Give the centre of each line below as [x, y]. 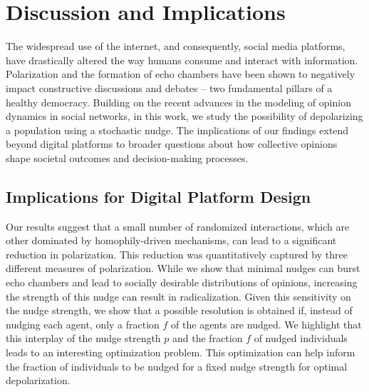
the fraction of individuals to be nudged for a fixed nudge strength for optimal [177, 366]
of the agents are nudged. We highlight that [266, 324]
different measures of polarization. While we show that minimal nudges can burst [183, 268]
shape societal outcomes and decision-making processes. [127, 157]
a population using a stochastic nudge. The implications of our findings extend [177, 130]
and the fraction [208, 338]
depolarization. [38, 380]
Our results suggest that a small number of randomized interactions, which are [178, 226]
